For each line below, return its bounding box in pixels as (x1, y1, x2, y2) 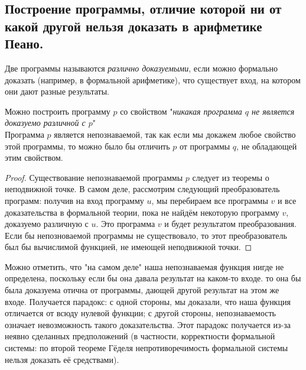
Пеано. (5, 34, 44, 53)
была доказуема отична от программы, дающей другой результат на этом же (5, 284, 279, 296)
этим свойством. (5, 151, 63, 164)
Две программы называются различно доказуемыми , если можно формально (5, 61, 278, 74)
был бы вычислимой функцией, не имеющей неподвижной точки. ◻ (5, 241, 252, 253)
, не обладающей (236, 139, 297, 152)
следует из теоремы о (192, 171, 269, 183)
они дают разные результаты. (5, 85, 109, 98)
